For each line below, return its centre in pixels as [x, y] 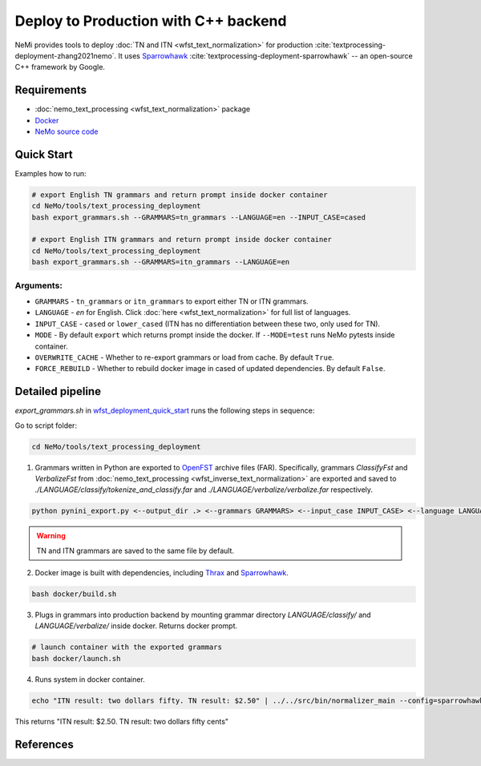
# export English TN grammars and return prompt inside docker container [180, 195]
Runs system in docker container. [90, 679]
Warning [51, 536]
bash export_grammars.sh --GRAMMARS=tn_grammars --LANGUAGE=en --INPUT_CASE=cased [199, 217]
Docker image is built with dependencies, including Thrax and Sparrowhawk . [162, 573]
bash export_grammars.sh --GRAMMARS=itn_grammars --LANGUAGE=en [161, 262]
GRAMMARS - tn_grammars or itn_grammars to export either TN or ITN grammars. [172, 301]
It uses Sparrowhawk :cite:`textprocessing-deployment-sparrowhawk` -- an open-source [265, 55]
